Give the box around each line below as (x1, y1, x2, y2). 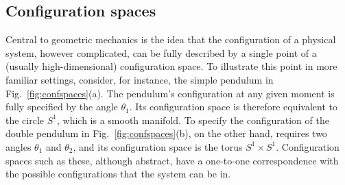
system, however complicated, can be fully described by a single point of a (5, 45, 317, 60)
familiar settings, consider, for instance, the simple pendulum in (5, 72, 274, 86)
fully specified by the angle (5, 99, 118, 114)
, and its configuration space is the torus (73, 139, 243, 153)
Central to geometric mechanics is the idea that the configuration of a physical (5, 32, 336, 47)
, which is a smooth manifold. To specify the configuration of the (56, 112, 329, 127)
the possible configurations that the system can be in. (5, 166, 231, 181)
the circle (5, 112, 45, 127)
